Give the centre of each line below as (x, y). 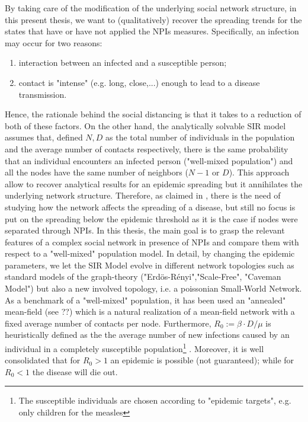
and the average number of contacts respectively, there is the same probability (147, 148)
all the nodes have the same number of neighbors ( (97, 172)
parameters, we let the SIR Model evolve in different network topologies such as (150, 265)
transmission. (43, 94)
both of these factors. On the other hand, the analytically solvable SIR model (145, 125)
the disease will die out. (75, 371)
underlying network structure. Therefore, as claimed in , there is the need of (143, 195)
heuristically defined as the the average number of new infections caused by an (147, 335)
